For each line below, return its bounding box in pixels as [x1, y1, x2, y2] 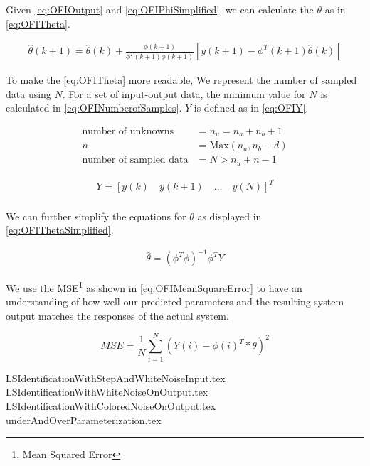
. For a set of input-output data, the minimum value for [62, 86, 306, 101]
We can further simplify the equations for [6, 208, 186, 223]
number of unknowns [82, 126, 174, 136]
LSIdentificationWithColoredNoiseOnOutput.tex [6, 398, 216, 413]
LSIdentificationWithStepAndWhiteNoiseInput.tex [6, 370, 226, 385]
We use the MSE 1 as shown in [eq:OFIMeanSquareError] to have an [6, 278, 302, 295]
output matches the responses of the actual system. [6, 308, 229, 323]
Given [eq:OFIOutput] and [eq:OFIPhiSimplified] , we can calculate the [6, 2, 314, 16]
